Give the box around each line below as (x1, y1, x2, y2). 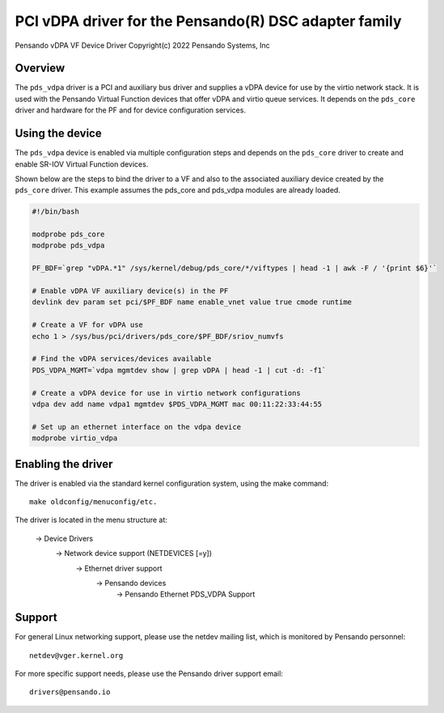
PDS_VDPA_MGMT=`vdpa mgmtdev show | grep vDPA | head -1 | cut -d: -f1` (32, 365, 327, 375)
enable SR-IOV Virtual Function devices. (15, 159, 149, 169)
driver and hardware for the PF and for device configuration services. (15, 105, 247, 115)
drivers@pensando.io (29, 688, 111, 697)
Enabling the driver (15, 457, 113, 471)
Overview (15, 62, 66, 75)
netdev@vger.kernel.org (29, 651, 124, 660)
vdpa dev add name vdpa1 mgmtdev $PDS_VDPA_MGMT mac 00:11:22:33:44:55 (32, 399, 323, 409)
